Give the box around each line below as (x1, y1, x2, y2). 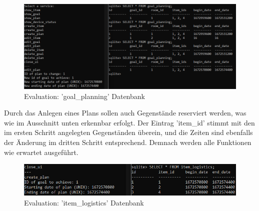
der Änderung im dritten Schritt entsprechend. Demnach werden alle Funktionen (4, 136, 251, 147)
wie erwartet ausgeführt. (4, 146, 78, 157)
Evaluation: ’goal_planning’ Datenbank (24, 90, 145, 101)
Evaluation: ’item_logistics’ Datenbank (24, 197, 144, 207)
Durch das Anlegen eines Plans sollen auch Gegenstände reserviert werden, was (4, 107, 246, 118)
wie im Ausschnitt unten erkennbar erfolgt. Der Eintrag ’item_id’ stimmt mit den (4, 117, 255, 127)
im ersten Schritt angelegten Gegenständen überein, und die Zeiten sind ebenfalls (4, 127, 253, 137)
